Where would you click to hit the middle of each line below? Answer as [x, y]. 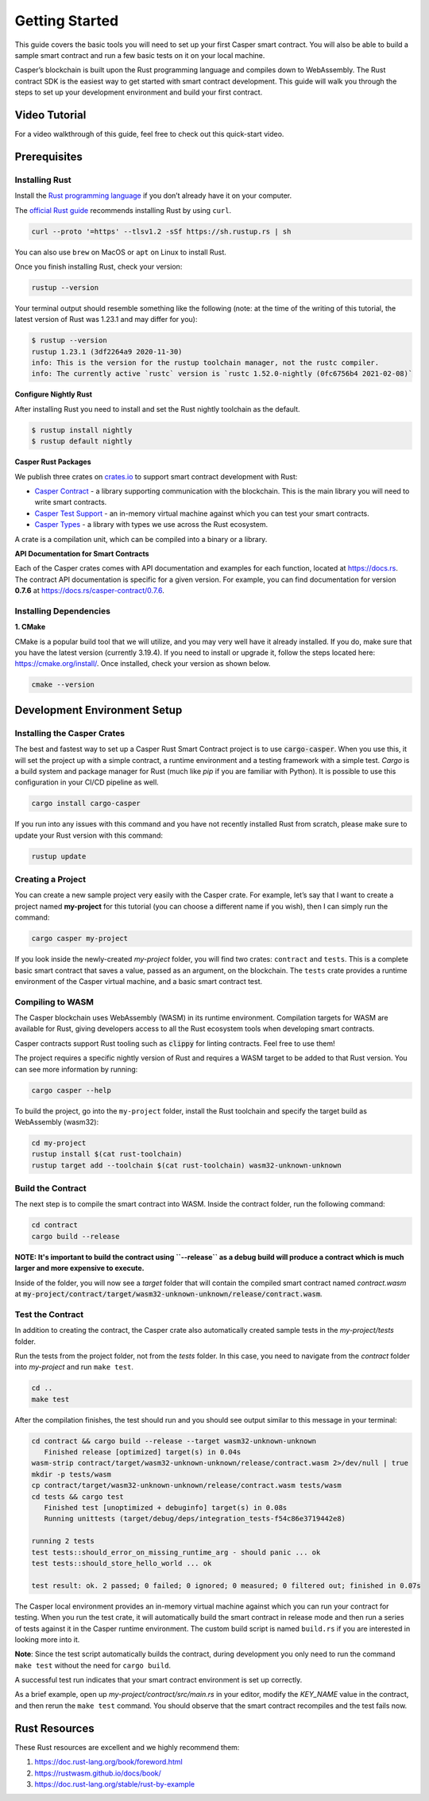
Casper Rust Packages [53, 462]
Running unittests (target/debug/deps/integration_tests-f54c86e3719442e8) [195, 1519]
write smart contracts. [71, 502]
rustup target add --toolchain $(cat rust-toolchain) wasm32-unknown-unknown [186, 1165]
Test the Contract [49, 1314]
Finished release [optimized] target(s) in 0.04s [143, 1452]
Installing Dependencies [63, 610]
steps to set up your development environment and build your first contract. [139, 92]
